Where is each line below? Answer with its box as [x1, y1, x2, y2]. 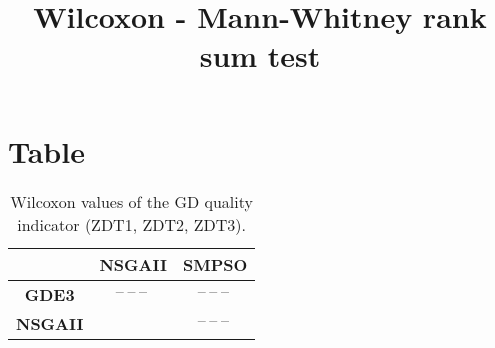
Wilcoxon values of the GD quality [10, 189, 253, 213]
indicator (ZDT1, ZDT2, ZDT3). [17, 212, 246, 236]
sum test [199, 35, 321, 76]
